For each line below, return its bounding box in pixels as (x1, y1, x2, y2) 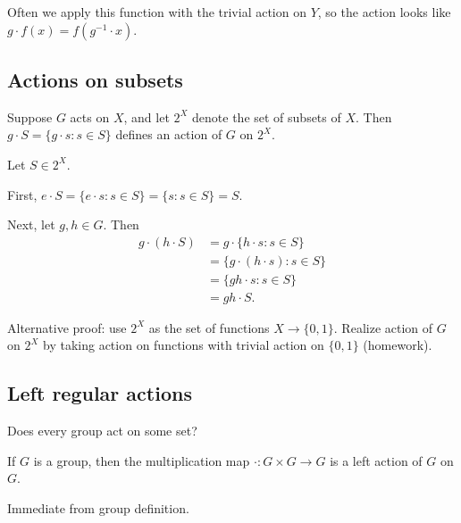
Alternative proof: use (7, 318, 127, 336)
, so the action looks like (317, 3, 451, 21)
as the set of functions (148, 318, 270, 336)
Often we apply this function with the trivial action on (7, 3, 306, 21)
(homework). (363, 336, 432, 354)
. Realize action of (333, 318, 433, 336)
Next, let (7, 215, 55, 234)
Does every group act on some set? (7, 421, 197, 440)
